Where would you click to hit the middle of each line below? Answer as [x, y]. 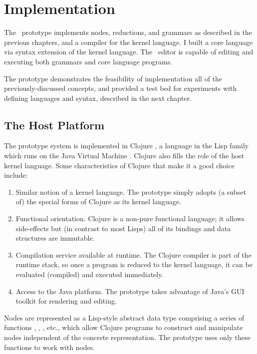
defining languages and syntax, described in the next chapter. [98, 98]
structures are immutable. [55, 238]
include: [16, 175]
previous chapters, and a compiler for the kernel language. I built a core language [128, 42]
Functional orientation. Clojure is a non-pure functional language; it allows [130, 218]
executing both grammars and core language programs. [88, 61]
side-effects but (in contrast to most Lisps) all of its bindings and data [123, 228]
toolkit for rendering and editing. [66, 301]
